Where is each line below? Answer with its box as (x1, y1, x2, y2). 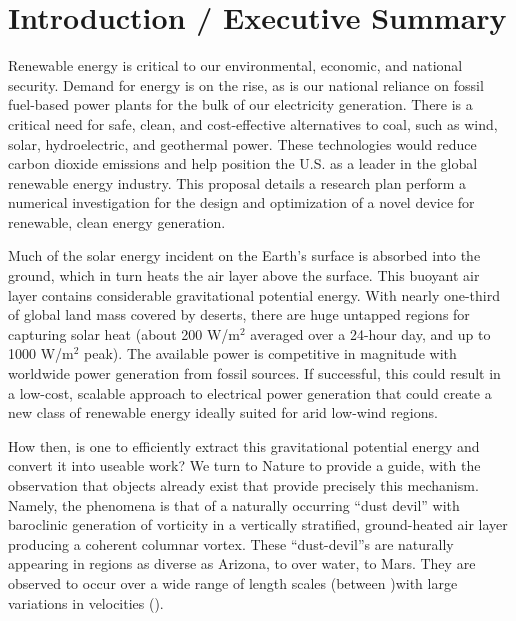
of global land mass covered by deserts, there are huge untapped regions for (8, 304, 470, 325)
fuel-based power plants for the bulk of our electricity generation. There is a (8, 94, 473, 115)
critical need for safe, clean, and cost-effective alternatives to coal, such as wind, (8, 113, 498, 134)
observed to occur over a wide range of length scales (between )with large (8, 572, 458, 593)
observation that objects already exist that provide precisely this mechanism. (8, 475, 479, 495)
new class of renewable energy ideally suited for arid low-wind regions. (8, 402, 438, 423)
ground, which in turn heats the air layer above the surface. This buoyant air (8, 265, 480, 286)
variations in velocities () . (8, 592, 164, 613)
